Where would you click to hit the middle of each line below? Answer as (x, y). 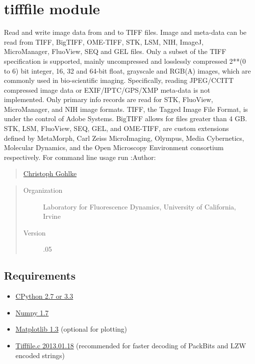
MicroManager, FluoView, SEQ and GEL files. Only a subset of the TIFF (115, 51)
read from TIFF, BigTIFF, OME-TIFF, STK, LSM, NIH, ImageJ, (104, 41)
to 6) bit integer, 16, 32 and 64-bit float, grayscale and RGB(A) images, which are (127, 70)
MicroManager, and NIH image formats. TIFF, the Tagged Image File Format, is (126, 109)
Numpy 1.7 (32, 312)
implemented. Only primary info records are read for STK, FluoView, (109, 99)
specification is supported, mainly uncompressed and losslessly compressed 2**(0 (125, 61)
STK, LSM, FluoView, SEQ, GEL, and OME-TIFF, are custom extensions (116, 128)
